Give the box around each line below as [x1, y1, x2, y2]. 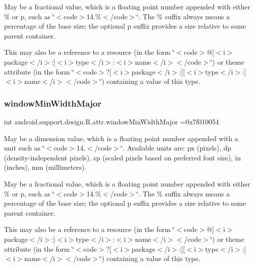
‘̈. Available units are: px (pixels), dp [120, 143, 231, 153]
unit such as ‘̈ [4, 143, 45, 153]
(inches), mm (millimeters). [4, 162, 87, 172]
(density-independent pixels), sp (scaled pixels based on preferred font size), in [4, 152, 241, 162]
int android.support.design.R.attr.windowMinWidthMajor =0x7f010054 [4, 116, 219, 126]
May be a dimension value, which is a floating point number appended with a [4, 133, 238, 143]
